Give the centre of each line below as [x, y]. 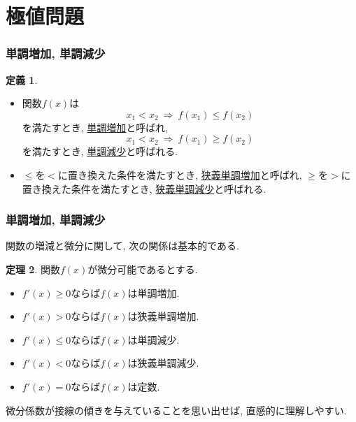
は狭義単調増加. [163, 316]
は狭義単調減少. [163, 363]
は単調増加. [154, 292]
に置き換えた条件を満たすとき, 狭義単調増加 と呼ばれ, [180, 174]
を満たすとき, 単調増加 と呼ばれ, [95, 127]
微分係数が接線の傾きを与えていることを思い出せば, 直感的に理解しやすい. [176, 410]
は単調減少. [154, 339]
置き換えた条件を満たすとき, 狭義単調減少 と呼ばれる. [144, 188]
